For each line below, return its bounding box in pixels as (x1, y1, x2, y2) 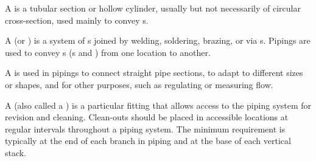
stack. (5, 146, 27, 159)
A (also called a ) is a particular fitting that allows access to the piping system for (5, 98, 312, 111)
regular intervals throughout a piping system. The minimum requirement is (5, 122, 286, 135)
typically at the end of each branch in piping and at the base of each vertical (5, 134, 291, 147)
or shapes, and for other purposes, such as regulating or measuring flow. (5, 78, 273, 91)
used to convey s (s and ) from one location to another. (5, 46, 211, 58)
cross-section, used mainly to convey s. (5, 13, 149, 26)
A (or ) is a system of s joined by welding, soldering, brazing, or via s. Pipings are (5, 34, 311, 47)
